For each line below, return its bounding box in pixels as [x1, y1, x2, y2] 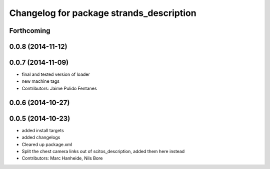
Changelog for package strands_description [9, 7, 197, 18]
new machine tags [21, 78, 60, 84]
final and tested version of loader [21, 71, 90, 77]
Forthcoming [9, 26, 50, 35]
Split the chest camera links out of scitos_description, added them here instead [21, 148, 185, 154]
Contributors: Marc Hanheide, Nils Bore [21, 155, 103, 162]
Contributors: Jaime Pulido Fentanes [21, 85, 97, 91]
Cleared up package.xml [21, 141, 72, 147]
